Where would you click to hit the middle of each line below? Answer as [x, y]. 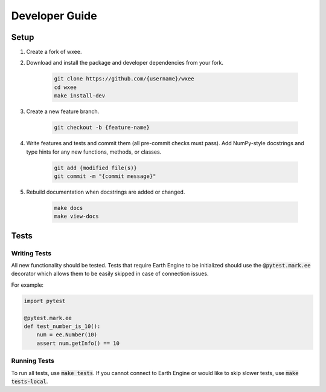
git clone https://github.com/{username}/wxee [124, 79]
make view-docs [76, 217]
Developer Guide [54, 16]
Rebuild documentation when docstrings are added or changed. [106, 192]
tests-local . [30, 381]
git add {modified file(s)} [95, 168]
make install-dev [80, 96]
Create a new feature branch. [63, 111]
